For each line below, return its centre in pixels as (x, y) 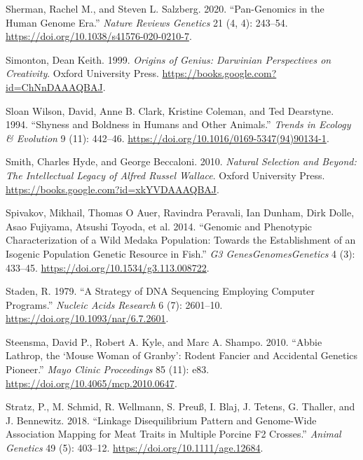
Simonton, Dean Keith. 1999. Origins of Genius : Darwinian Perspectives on (169, 59)
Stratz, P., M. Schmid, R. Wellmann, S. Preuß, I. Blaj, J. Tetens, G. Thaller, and (180, 406)
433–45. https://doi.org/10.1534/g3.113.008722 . (108, 267)
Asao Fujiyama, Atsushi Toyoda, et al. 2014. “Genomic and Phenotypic (159, 226)
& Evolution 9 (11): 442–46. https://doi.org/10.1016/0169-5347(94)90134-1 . (167, 138)
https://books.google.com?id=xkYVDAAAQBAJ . (112, 189)
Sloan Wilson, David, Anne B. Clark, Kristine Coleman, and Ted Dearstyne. (170, 110)
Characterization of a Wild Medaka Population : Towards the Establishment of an (181, 240)
